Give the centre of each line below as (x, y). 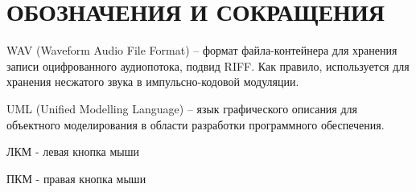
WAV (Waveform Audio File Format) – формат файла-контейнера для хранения (202, 50)
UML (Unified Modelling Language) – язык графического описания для (182, 108)
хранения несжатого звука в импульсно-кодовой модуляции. (153, 82)
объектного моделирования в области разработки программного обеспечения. (196, 124)
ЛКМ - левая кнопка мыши (73, 151)
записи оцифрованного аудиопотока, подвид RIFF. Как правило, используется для (208, 65)
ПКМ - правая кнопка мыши (76, 178)
